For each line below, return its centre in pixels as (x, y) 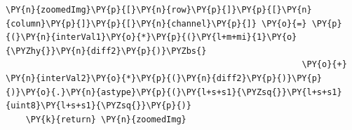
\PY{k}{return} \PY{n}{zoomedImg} (106, 119)
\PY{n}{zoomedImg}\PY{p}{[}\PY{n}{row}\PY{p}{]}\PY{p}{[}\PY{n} (159, 10)
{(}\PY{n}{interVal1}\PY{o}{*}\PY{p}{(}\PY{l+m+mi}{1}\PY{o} (151, 37)
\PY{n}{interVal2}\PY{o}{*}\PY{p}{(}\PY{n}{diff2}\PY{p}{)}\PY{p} (164, 78)
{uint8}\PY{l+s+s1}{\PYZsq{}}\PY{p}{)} (99, 106)
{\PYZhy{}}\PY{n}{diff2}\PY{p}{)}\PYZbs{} (106, 51)
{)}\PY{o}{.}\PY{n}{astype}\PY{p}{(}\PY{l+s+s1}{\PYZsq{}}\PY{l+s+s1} (174, 92)
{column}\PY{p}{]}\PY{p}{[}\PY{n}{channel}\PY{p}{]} (131, 23)
